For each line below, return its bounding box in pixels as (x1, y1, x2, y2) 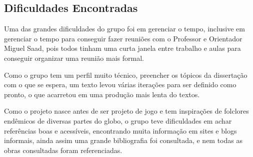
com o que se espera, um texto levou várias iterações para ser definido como (4, 79, 236, 90)
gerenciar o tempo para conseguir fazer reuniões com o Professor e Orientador (4, 33, 242, 43)
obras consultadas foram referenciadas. (4, 145, 122, 155)
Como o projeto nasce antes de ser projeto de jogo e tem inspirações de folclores (4, 106, 249, 116)
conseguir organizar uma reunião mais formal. (4, 52, 144, 63)
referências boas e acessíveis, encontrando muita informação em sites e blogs (4, 125, 237, 136)
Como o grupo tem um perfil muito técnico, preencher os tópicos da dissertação (4, 69, 247, 80)
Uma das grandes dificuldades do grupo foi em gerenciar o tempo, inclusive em (4, 23, 245, 34)
